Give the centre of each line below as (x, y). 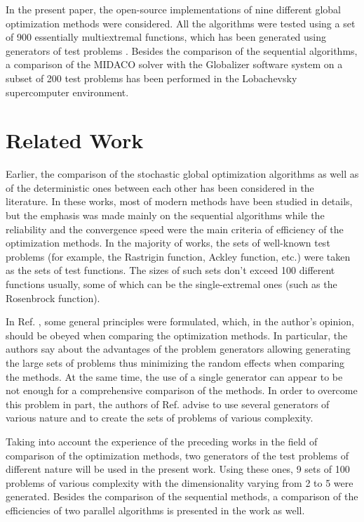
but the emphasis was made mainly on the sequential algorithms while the (165, 215)
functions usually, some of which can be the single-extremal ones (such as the (171, 284)
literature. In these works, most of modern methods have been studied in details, (179, 201)
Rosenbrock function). (53, 298)
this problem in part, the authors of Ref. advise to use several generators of (168, 404)
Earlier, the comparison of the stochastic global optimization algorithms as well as (182, 174)
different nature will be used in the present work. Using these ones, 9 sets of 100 (178, 469)
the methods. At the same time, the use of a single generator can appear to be (174, 376)
